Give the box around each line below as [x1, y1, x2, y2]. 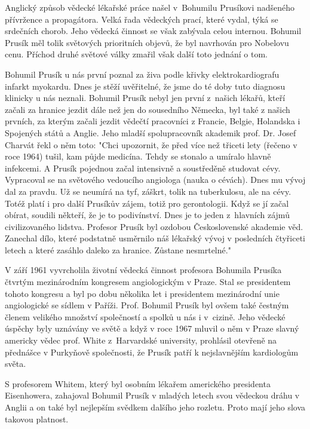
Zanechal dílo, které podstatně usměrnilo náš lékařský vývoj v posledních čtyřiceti [5, 232, 306, 244]
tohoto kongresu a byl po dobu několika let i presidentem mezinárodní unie [5, 287, 280, 299]
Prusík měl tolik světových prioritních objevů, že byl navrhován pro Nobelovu [5, 36, 289, 48]
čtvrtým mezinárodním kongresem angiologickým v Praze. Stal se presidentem [5, 275, 291, 288]
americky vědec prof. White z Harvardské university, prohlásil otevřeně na [5, 334, 277, 347]
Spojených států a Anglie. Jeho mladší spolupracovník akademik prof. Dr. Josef [5, 126, 296, 139]
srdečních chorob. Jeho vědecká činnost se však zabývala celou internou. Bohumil [5, 24, 302, 37]
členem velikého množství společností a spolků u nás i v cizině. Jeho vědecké [5, 310, 286, 323]
